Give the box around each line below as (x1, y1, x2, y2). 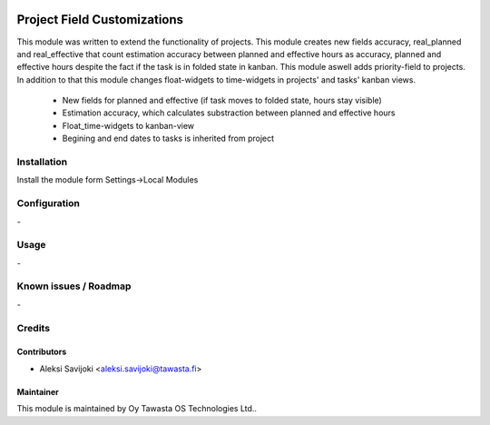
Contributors (16, 346, 67, 358)
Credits (16, 321, 50, 334)
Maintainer (16, 386, 59, 397)
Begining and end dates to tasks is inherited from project (62, 133, 275, 144)
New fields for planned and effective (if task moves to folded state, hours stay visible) (62, 95, 383, 106)
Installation (16, 155, 68, 168)
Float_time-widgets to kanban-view (62, 120, 195, 131)
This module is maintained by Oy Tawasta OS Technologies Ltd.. (16, 403, 258, 414)
